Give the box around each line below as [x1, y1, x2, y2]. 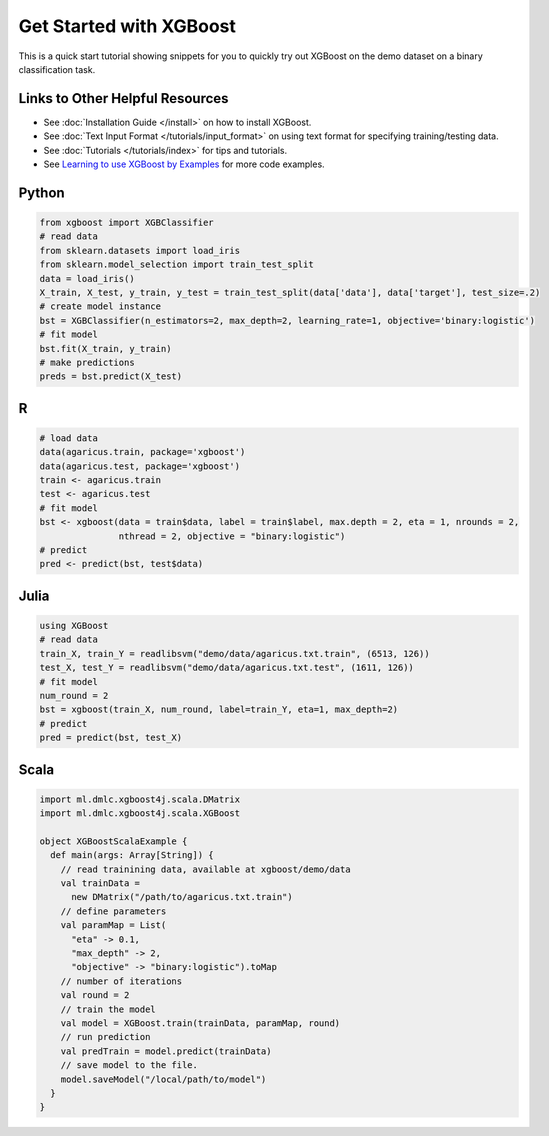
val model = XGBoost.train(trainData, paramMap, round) [60, 1017, 341, 1029]
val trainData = [60, 878, 140, 889]
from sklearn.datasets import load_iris [39, 245, 240, 256]
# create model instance [39, 301, 162, 312]
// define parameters [60, 905, 167, 917]
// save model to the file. [60, 1060, 199, 1071]
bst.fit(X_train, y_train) [39, 343, 172, 354]
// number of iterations [60, 975, 183, 987]
